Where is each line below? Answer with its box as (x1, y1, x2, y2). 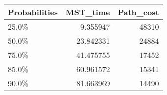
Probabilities (8, 6, 58, 18)
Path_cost (118, 6, 159, 18)
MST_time (66, 6, 110, 18)
